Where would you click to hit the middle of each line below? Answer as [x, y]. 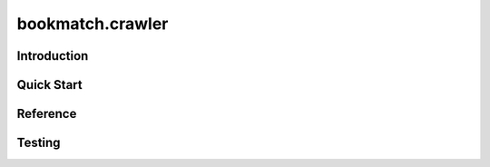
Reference [47, 114]
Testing [39, 143]
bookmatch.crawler [93, 24]
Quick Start [49, 85]
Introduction [53, 56]
